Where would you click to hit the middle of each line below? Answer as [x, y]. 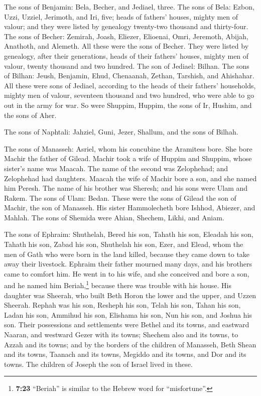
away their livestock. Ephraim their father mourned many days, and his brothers [128, 264]
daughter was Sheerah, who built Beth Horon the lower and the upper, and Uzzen [130, 295]
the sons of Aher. [30, 115]
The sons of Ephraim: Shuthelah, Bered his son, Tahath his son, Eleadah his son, [129, 234]
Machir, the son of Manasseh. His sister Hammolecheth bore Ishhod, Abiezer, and [130, 208]
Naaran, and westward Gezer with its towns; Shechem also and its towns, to [121, 335]
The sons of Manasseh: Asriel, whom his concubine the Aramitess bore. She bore [128, 148]
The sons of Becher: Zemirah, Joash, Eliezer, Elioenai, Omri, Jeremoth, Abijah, [126, 36]
